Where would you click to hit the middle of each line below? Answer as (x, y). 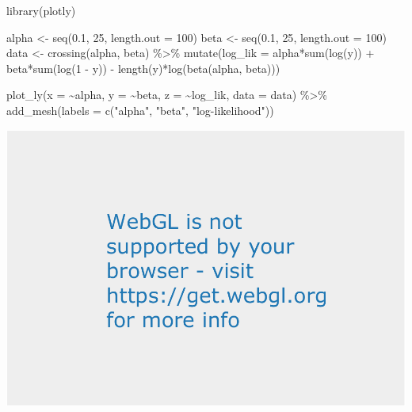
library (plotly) (41, 10)
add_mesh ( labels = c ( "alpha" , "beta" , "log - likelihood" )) (140, 110)
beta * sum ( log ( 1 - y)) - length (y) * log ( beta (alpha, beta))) (143, 68)
